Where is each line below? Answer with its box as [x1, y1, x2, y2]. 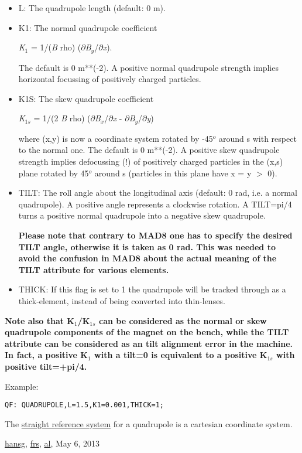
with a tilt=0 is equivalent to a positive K [94, 349, 267, 361]
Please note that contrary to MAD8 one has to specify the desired [18, 229, 293, 241]
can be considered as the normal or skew [99, 314, 267, 326]
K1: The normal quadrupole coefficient [18, 21, 157, 33]
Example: [5, 380, 39, 392]
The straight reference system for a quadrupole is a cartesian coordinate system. [5, 417, 293, 430]
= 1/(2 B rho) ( [33, 112, 91, 124]
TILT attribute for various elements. [18, 263, 169, 275]
